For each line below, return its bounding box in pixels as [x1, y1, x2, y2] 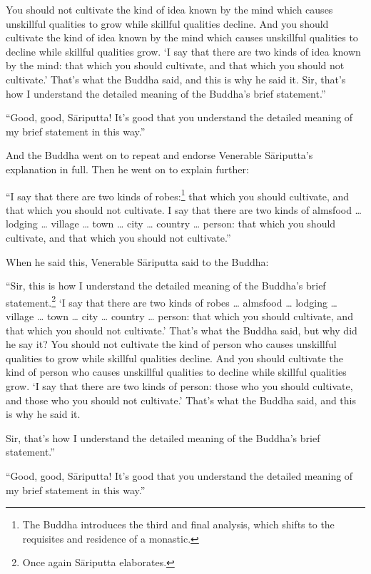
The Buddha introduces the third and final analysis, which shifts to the [22, 517, 335, 532]
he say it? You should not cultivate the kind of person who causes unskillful [6, 337, 337, 352]
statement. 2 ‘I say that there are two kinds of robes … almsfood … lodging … [6, 292, 337, 309]
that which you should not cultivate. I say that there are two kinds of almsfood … [6, 202, 362, 217]
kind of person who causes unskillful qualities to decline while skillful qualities [6, 364, 347, 379]
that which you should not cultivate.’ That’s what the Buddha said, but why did [6, 322, 357, 337]
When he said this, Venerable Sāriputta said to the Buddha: [6, 254, 269, 269]
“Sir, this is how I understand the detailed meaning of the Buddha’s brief [6, 278, 326, 293]
